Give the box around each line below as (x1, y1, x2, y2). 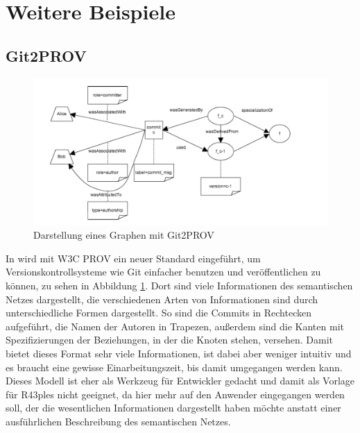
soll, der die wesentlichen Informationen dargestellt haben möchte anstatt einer (6, 400, 341, 415)
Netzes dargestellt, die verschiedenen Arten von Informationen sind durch (6, 291, 318, 306)
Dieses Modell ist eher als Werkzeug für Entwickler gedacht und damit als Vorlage (6, 373, 355, 388)
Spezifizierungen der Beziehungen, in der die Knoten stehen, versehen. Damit (6, 332, 334, 347)
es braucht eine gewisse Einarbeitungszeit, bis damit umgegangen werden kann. (6, 359, 343, 374)
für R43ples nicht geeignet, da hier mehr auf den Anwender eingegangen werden (6, 387, 345, 401)
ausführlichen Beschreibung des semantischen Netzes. (6, 414, 231, 428)
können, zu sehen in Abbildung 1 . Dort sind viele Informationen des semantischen (6, 278, 353, 292)
